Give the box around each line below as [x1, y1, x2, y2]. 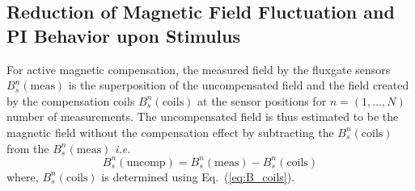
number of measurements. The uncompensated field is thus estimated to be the [6, 108, 399, 125]
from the [6, 139, 49, 156]
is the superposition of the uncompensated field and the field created [68, 77, 409, 93]
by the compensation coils [6, 92, 135, 109]
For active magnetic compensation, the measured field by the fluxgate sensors [6, 60, 391, 77]
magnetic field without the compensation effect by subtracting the [6, 123, 334, 140]
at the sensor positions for [197, 92, 327, 109]
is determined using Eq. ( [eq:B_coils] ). [101, 168, 295, 185]
